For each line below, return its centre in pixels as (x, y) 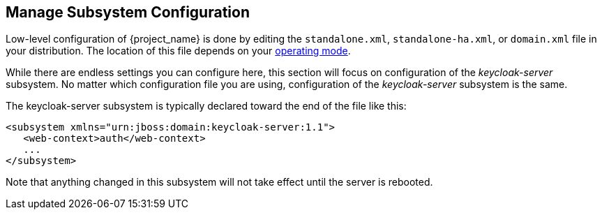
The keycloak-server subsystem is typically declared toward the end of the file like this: (206, 106)
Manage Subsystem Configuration (128, 12)
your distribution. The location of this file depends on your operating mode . (178, 51)
